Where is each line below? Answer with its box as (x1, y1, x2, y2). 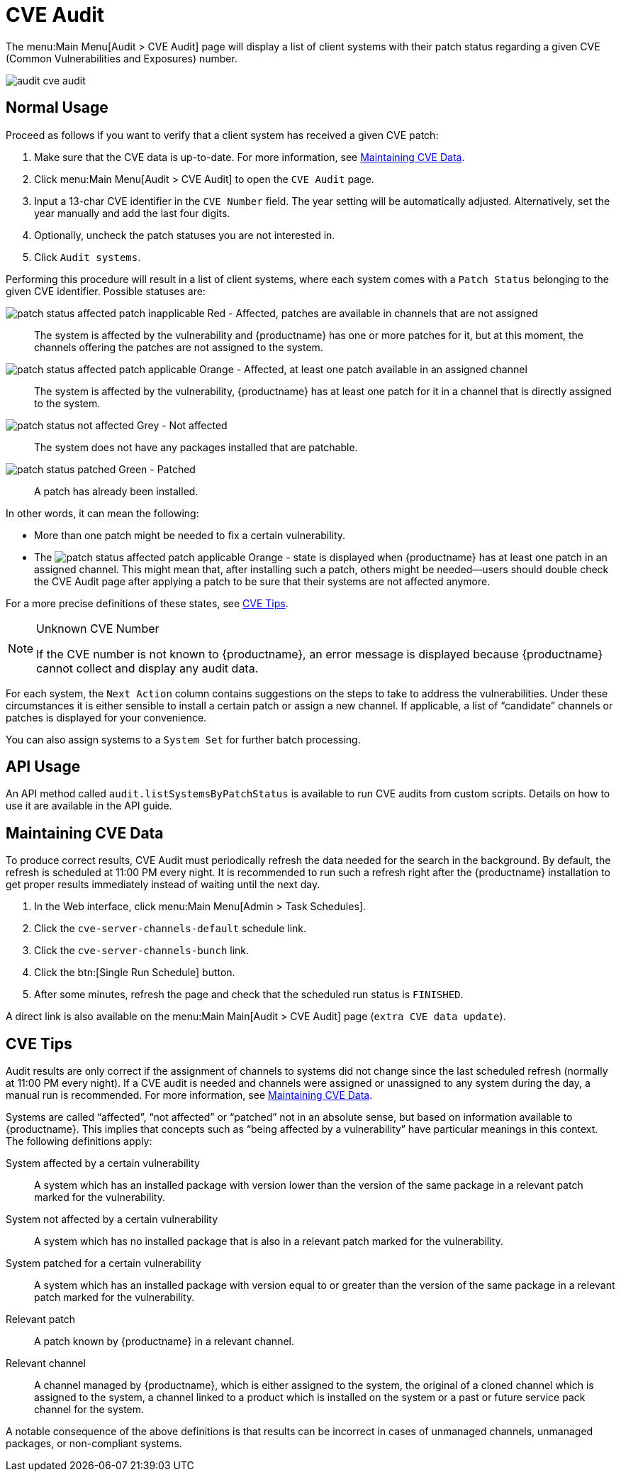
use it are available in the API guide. (6, 800, 172, 812)
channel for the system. (34, 1403, 145, 1416)
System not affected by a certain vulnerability (6, 1213, 218, 1226)
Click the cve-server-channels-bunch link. (34, 944, 250, 957)
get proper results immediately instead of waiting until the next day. (6, 878, 320, 891)
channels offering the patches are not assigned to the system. (34, 341, 323, 353)
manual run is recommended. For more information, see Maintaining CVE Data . (6, 1089, 373, 1102)
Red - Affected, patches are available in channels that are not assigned (207, 306, 538, 319)
